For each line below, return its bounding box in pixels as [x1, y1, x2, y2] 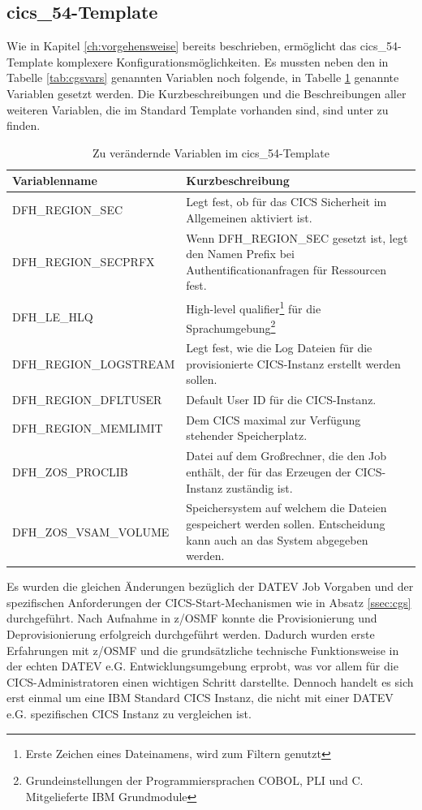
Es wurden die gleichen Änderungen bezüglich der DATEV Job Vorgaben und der [6, 578, 414, 595]
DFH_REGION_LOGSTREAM [12, 355, 175, 372]
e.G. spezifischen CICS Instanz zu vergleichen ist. [6, 704, 252, 722]
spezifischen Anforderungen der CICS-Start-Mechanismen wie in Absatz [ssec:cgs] [6, 593, 411, 610]
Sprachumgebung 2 [186, 317, 276, 336]
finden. [6, 117, 41, 134]
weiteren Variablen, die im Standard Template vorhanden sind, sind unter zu [6, 101, 389, 118]
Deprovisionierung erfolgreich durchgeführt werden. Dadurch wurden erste [6, 626, 375, 643]
